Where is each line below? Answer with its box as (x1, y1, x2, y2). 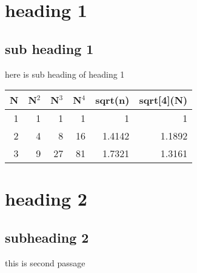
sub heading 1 (5, 39, 94, 58)
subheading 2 (5, 227, 89, 246)
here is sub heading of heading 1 (5, 67, 125, 80)
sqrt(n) (95, 93, 130, 107)
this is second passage (5, 256, 85, 269)
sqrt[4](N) (139, 93, 188, 107)
